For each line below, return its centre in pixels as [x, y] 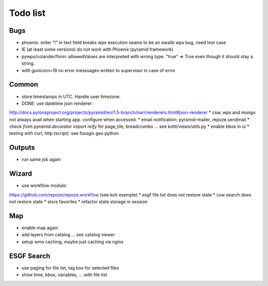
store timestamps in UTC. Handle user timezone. [71, 96]
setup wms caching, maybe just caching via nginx [73, 242]
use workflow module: [44, 186]
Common [24, 85]
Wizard [21, 174]
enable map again [40, 228]
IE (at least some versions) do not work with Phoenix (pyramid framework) [98, 49]
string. [28, 63]
